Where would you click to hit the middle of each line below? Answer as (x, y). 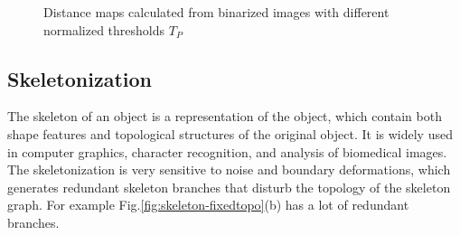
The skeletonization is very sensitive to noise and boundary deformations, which (229, 169)
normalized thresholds (104, 29)
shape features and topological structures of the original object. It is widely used (230, 133)
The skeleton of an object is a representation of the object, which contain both (225, 116)
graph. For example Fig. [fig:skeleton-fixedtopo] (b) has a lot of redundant (208, 205)
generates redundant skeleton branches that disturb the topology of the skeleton (229, 187)
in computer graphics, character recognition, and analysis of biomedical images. (227, 151)
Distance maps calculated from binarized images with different (216, 12)
